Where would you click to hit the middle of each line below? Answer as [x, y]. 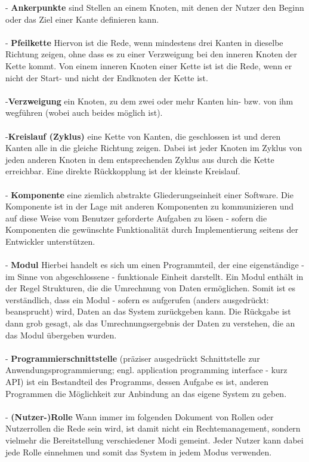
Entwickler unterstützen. [50, 241]
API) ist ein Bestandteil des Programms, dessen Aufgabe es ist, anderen [137, 381]
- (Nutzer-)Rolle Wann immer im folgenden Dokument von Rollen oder [140, 416]
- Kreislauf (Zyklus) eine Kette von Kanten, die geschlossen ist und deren [143, 136]
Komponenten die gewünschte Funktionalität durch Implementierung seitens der [152, 230]
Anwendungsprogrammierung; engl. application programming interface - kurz [146, 370]
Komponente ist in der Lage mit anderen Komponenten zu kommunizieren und [149, 206]
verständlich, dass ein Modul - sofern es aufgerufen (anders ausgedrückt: [137, 299]
